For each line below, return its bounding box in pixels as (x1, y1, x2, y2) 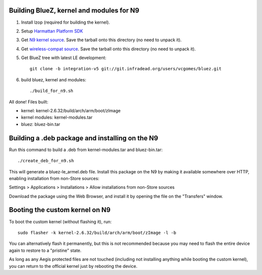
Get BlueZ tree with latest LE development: (21, 55, 107, 61)
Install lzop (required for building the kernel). (21, 19, 110, 25)
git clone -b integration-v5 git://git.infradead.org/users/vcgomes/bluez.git (30, 66, 222, 72)
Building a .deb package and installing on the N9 (9, 134, 159, 142)
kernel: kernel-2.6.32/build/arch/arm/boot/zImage (21, 108, 121, 114)
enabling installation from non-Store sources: (9, 175, 99, 181)
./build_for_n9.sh (30, 88, 74, 94)
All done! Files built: (9, 99, 49, 105)
